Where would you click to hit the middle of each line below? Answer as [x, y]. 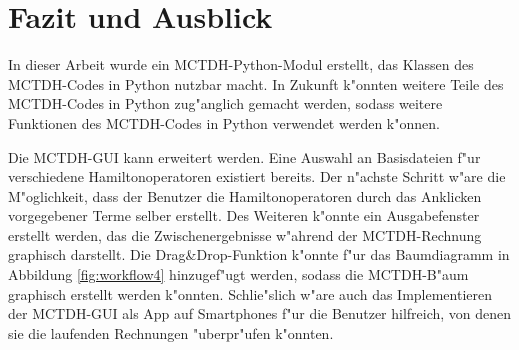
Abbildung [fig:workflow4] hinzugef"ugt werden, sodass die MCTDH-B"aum [238, 274]
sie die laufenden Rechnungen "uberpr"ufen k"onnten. [171, 332]
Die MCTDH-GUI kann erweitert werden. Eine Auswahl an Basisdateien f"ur [244, 156]
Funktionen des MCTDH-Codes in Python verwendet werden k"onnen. [224, 122]
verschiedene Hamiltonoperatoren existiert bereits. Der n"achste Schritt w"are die [257, 176]
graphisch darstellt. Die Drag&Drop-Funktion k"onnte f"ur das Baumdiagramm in [259, 254]
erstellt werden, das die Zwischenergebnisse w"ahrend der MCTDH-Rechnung [245, 234]
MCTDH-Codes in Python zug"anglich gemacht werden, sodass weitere [225, 103]
